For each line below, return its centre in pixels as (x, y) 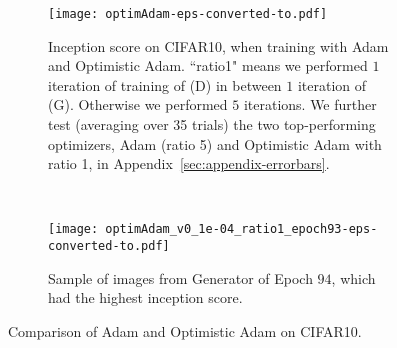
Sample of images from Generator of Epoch (180, 277)
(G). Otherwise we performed (138, 104)
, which (353, 277)
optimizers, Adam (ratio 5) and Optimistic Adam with (215, 143)
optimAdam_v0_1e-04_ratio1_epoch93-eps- (241, 229)
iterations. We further (310, 104)
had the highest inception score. (145, 297)
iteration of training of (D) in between (165, 84)
